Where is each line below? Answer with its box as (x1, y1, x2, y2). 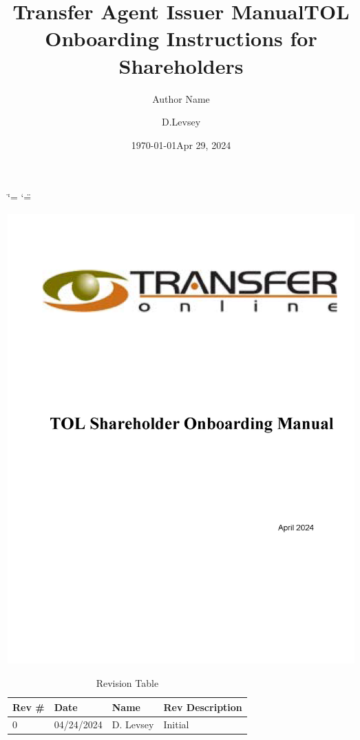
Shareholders (118, 51, 244, 79)
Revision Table (96, 675, 159, 690)
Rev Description (163, 699, 242, 714)
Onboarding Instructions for (45, 24, 317, 52)
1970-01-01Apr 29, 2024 (131, 137, 231, 152)
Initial (163, 717, 189, 732)
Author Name (152, 91, 210, 106)
